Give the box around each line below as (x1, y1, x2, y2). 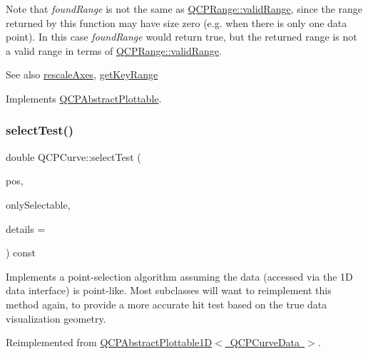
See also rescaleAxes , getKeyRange (6, 67, 158, 82)
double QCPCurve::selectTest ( (6, 149, 141, 164)
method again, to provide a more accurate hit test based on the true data (6, 296, 327, 311)
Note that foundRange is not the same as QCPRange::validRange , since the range (6, 1, 363, 16)
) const (6, 245, 36, 260)
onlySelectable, (6, 197, 71, 212)
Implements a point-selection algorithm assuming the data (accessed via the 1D (6, 269, 353, 283)
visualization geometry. (6, 311, 106, 326)
